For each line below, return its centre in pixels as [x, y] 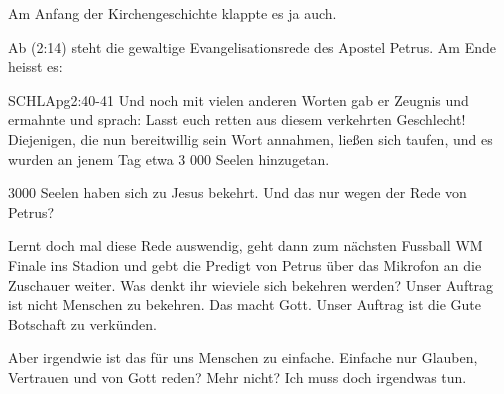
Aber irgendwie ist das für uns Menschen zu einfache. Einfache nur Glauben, [243, 357]
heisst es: [35, 66]
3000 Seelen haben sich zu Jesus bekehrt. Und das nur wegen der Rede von [237, 192]
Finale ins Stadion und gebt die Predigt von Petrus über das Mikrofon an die [245, 264]
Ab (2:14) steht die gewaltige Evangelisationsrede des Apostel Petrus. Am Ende [252, 46]
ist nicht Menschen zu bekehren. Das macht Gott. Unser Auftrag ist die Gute [244, 304]
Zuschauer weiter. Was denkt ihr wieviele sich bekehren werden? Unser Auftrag [251, 284]
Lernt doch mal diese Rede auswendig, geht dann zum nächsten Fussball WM [245, 245]
